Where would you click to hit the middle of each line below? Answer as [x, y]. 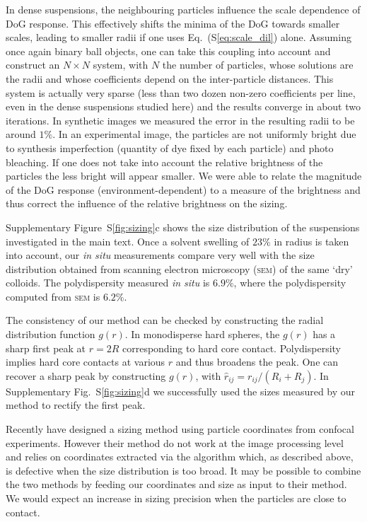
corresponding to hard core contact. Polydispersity [232, 348]
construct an [33, 65]
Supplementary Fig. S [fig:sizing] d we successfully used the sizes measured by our [181, 391]
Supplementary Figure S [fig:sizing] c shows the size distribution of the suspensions [183, 227]
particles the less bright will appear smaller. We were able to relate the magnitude [184, 176]
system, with [121, 65]
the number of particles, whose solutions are [258, 65]
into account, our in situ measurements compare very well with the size [160, 255]
